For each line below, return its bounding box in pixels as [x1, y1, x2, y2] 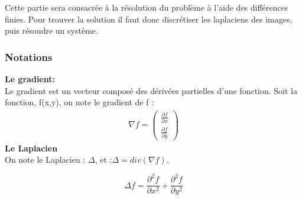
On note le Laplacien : [5, 153, 86, 166]
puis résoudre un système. [5, 24, 98, 37]
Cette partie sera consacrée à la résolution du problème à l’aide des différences [5, 1, 288, 13]
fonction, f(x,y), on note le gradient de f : [5, 96, 154, 108]
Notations [5, 49, 53, 64]
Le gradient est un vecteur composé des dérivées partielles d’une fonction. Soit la [5, 84, 297, 96]
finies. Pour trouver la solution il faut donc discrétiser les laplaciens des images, [5, 12, 293, 25]
